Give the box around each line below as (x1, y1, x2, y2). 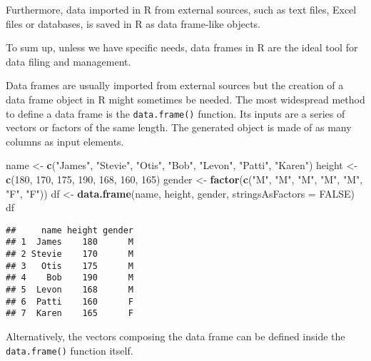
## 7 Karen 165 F (6, 308, 133, 319)
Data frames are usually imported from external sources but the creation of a (6, 78, 344, 93)
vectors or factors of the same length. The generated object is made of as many (6, 120, 352, 135)
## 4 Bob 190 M (6, 273, 133, 283)
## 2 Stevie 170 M (6, 249, 133, 260)
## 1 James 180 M (6, 237, 133, 248)
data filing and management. (6, 54, 131, 68)
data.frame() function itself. (6, 342, 133, 357)
